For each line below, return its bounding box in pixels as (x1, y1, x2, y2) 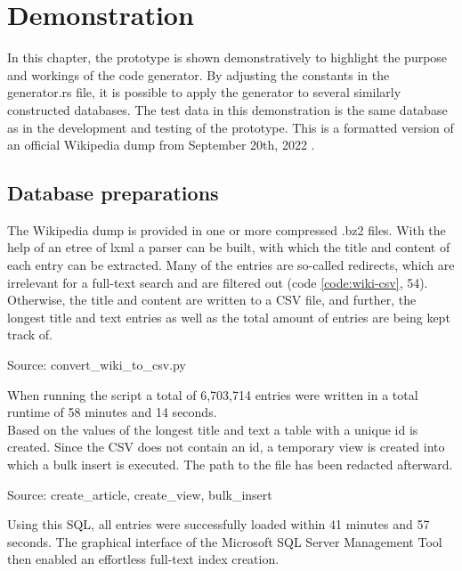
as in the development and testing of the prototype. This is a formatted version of (7, 118, 454, 136)
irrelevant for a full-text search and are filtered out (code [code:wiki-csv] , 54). (7, 273, 428, 291)
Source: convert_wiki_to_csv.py (7, 355, 186, 374)
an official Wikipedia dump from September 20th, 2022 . (7, 135, 315, 154)
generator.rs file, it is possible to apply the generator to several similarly (7, 83, 401, 102)
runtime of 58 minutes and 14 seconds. (7, 403, 217, 421)
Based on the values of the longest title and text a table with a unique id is (7, 420, 418, 438)
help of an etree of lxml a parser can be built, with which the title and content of (7, 238, 450, 257)
